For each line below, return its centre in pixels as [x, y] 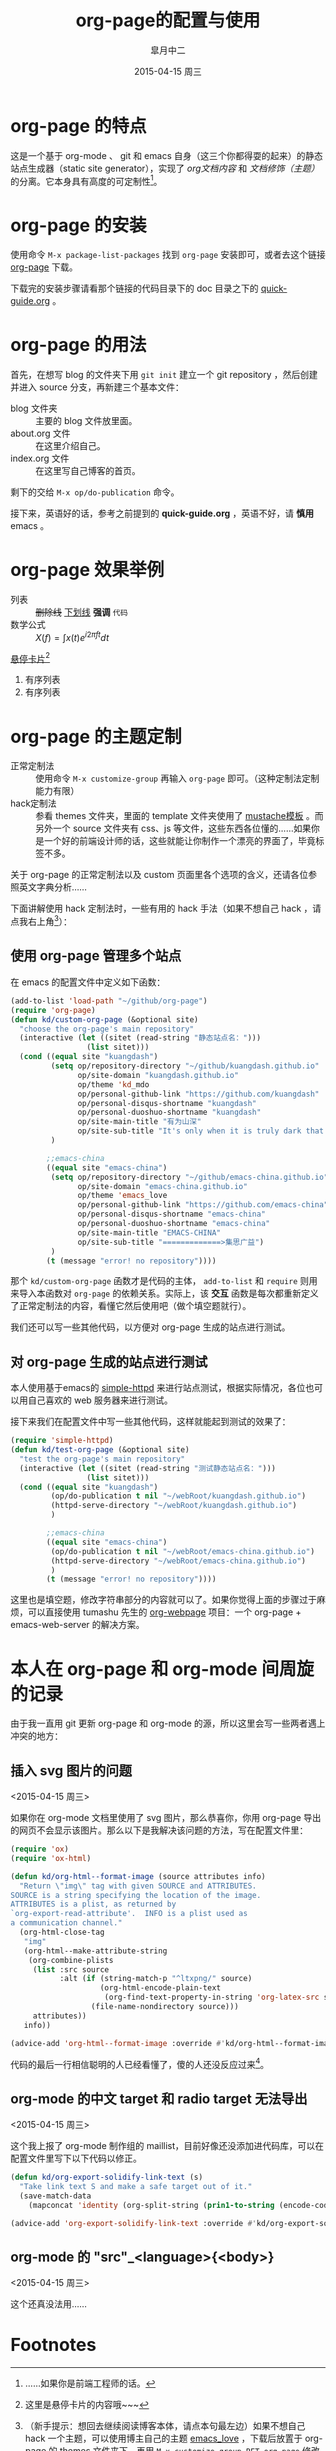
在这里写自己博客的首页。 [88, 471]
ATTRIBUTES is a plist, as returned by [93, 1904]
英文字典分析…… [53, 887]
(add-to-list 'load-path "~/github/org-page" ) [109, 1001]
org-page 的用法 [78, 345]
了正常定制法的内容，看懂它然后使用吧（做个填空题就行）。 [131, 1306]
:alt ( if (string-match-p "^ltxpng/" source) [156, 1979]
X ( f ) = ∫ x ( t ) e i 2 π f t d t [72, 636]
